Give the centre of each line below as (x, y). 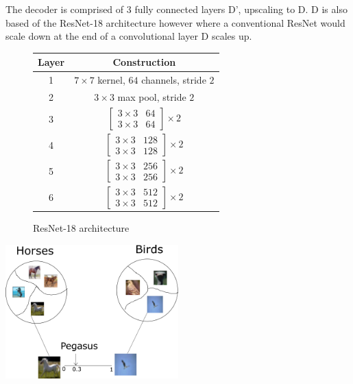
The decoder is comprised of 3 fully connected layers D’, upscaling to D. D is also (176, 9)
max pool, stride (152, 96)
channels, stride (174, 80)
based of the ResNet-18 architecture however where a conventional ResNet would (175, 22)
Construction (144, 62)
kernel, (111, 80)
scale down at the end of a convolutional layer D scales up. (129, 36)
